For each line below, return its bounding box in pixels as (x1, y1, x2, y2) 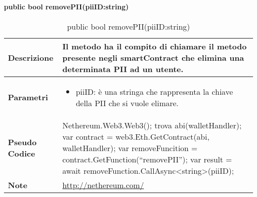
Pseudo (8, 136, 37, 148)
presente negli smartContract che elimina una (62, 51, 244, 63)
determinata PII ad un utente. (62, 63, 184, 75)
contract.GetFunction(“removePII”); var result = (62, 153, 232, 165)
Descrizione (8, 51, 53, 63)
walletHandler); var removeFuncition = (62, 142, 198, 154)
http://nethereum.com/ (62, 179, 144, 191)
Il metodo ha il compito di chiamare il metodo (62, 40, 247, 52)
